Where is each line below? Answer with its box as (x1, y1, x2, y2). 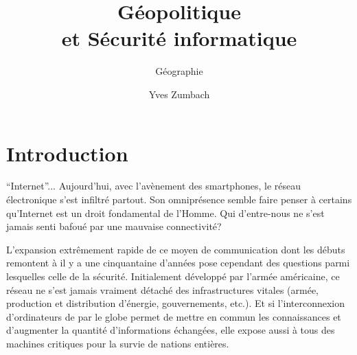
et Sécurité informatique (61, 24, 297, 52)
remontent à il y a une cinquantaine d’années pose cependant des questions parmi (6, 255, 350, 270)
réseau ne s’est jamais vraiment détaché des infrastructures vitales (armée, (6, 282, 319, 297)
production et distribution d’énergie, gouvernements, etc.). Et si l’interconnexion (6, 296, 345, 310)
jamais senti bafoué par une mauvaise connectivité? (6, 219, 222, 233)
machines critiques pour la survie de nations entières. (6, 336, 229, 350)
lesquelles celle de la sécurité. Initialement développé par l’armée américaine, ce (6, 269, 340, 283)
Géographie (155, 64, 203, 78)
